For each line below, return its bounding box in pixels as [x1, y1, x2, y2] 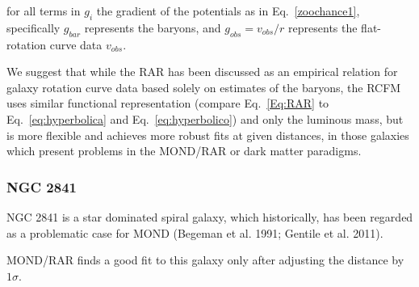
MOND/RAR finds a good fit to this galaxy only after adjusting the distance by [6, 251, 404, 268]
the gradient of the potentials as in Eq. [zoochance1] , [96, 2, 360, 19]
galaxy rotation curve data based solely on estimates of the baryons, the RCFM [6, 78, 401, 95]
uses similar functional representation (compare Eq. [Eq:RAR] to [6, 95, 329, 112]
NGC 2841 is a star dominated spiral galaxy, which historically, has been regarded [6, 208, 413, 225]
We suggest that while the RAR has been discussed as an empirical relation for [6, 63, 398, 80]
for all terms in [6, 2, 81, 19]
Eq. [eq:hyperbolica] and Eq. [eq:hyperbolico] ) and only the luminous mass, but [6, 110, 404, 127]
